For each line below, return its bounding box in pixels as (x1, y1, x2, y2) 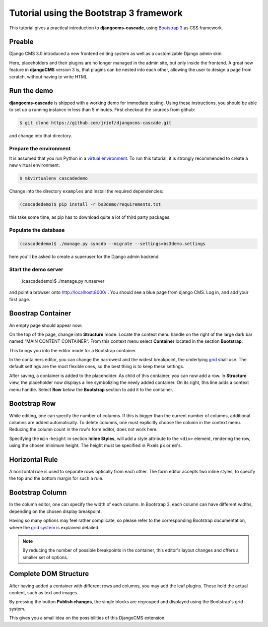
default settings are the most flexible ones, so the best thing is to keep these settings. (9, 364, 185, 370)
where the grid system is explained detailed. (9, 524, 100, 530)
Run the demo (9, 87, 54, 95)
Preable (9, 38, 34, 46)
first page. (9, 296, 31, 302)
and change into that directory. (9, 132, 72, 138)
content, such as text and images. (9, 589, 79, 595)
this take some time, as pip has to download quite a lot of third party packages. (9, 214, 171, 220)
